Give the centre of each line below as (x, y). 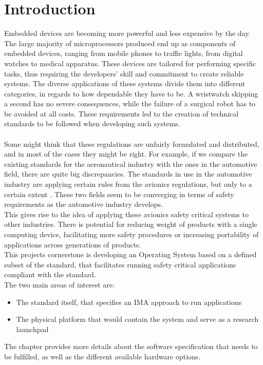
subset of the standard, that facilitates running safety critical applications (120, 264)
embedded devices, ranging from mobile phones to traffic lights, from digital (124, 53)
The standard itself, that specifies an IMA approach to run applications (129, 302)
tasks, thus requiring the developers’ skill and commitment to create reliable (124, 73)
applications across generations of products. (73, 244)
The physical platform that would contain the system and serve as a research (137, 319)
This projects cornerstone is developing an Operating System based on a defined (130, 254)
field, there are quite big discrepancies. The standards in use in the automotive (128, 174)
